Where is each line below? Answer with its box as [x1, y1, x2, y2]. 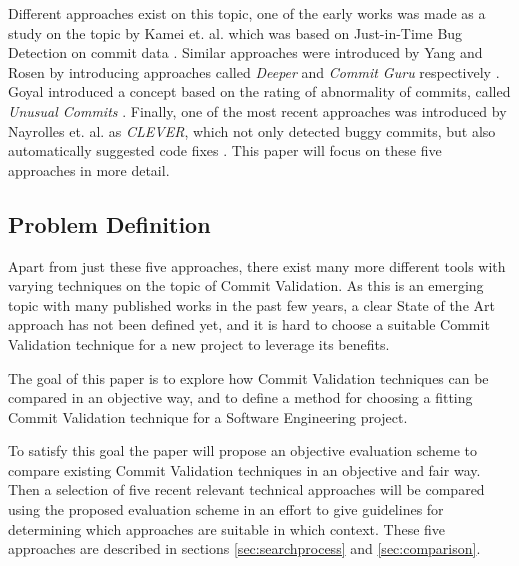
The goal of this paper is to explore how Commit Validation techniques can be [8, 367, 489, 388]
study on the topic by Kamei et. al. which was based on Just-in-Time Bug [8, 22, 463, 43]
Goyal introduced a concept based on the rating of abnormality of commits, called [8, 81, 511, 102]
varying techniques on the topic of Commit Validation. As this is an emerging [8, 275, 484, 296]
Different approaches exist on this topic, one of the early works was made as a [8, 3, 486, 23]
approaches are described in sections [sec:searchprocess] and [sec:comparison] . [8, 538, 481, 559]
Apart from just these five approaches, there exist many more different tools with [8, 255, 506, 276]
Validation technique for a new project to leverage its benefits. [8, 333, 390, 354]
